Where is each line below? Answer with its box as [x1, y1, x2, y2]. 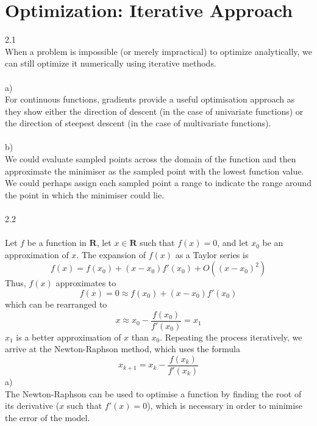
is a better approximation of [16, 330, 121, 343]
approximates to [55, 276, 116, 289]
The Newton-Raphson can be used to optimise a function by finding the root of [5, 387, 302, 400]
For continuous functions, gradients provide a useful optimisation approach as [5, 93, 295, 106]
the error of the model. [5, 411, 90, 424]
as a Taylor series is [175, 248, 249, 261]
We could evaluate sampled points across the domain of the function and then [5, 153, 296, 165]
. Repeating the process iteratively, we [160, 330, 302, 343]
